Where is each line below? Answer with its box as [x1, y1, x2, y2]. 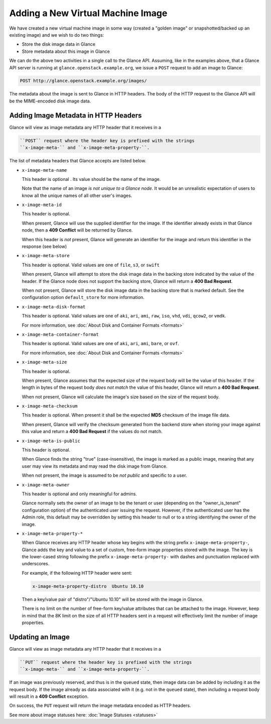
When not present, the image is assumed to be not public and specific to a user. [22, 472, 187, 478]
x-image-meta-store [22, 253, 70, 259]
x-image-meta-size [22, 359, 67, 365]
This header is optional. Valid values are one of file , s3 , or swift [22, 262, 160, 268]
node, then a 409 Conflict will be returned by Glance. [22, 227, 133, 233]
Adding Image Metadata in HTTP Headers [9, 111, 142, 120]
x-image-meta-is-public [22, 438, 80, 444]
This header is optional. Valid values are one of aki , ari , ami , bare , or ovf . [22, 341, 179, 347]
